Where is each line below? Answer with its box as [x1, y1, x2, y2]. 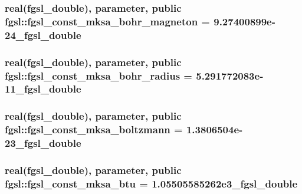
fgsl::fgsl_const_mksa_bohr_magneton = [5, 14, 210, 28]
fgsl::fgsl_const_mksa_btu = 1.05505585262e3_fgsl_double [5, 176, 298, 190]
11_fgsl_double [5, 81, 81, 96]
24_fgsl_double [5, 27, 81, 42]
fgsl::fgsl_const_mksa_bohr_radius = [5, 68, 192, 83]
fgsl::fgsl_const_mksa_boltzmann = [5, 122, 183, 137]
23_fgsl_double [5, 136, 81, 150]
